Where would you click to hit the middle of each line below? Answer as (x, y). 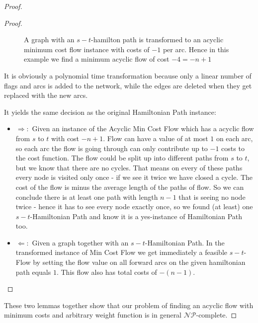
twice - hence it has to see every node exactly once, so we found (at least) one (134, 206)
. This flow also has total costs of (107, 272)
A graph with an (49, 40)
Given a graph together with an (80, 242)
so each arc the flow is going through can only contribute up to (112, 148)
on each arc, (234, 138)
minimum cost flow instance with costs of (87, 49)
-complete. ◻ (216, 315)
